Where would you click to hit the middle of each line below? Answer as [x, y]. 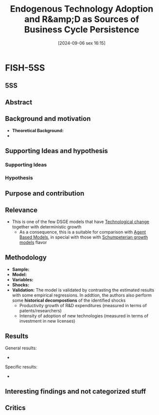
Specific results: [21, 367]
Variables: [23, 279]
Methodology [26, 258]
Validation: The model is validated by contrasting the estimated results [83, 290]
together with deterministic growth [47, 226]
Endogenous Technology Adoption [82, 9]
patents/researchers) [40, 311]
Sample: [21, 269]
